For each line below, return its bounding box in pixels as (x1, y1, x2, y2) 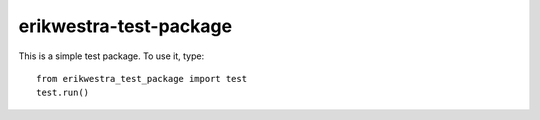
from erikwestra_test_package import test (36, 73, 248, 84)
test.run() (36, 87, 90, 99)
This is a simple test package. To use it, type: (18, 50, 205, 62)
